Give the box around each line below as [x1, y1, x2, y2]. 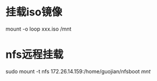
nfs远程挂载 [5, 48, 63, 61]
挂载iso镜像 [5, 5, 63, 19]
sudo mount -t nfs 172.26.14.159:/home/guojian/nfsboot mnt [5, 67, 151, 74]
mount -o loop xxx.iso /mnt [5, 25, 72, 33]
